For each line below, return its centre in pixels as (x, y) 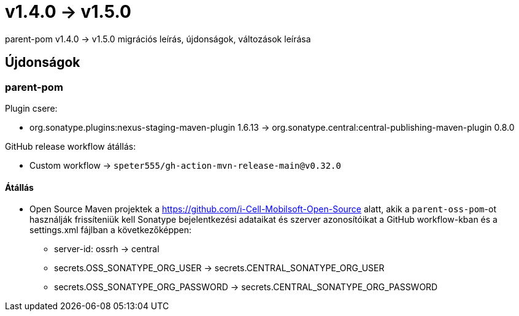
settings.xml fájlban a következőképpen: (111, 230)
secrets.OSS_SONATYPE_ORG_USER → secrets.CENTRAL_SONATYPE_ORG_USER (219, 268)
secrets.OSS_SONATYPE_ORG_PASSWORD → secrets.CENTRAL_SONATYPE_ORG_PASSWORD (246, 287)
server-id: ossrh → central (107, 249)
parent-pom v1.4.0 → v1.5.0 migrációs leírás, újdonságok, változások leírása (158, 39)
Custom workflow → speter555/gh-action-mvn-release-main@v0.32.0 (185, 165)
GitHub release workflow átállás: (71, 146)
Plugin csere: (31, 108)
